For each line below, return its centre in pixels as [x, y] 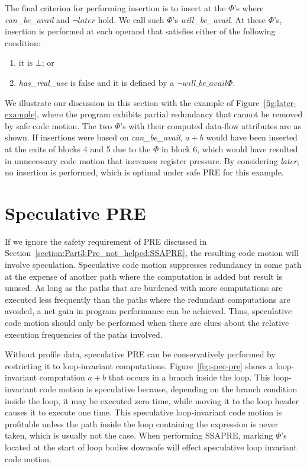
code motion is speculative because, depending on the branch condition [168, 388]
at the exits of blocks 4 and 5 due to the [78, 148]
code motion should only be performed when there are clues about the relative [147, 322]
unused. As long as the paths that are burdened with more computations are [144, 288]
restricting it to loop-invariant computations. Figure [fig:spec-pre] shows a [139, 365]
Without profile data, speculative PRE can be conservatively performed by [140, 354]
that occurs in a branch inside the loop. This [190, 377]
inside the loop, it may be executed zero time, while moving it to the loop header [152, 400]
